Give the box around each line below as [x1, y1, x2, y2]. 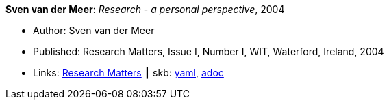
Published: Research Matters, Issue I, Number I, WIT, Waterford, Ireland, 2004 [33, 46, 384, 57]
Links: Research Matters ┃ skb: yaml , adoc [33, 67, 224, 78]
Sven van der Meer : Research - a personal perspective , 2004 [5, 3, 285, 15]
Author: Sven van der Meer [33, 25, 155, 36]
